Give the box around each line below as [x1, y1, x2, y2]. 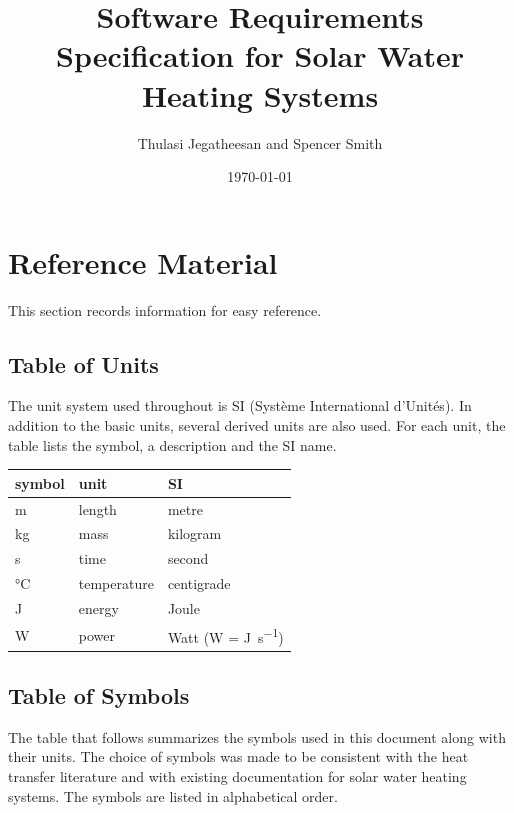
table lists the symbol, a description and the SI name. [8, 434, 337, 455]
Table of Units [8, 348, 159, 379]
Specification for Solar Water [56, 35, 464, 76]
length [78, 498, 117, 519]
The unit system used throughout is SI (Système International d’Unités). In [8, 395, 472, 416]
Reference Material [8, 241, 278, 282]
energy [78, 597, 119, 618]
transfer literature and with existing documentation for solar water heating [8, 765, 467, 786]
